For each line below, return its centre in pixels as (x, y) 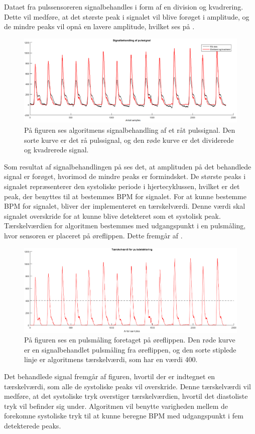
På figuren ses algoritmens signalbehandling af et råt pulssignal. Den (130, 130)
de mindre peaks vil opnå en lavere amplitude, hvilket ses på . (99, 26)
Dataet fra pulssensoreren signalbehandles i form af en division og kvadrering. (124, 7)
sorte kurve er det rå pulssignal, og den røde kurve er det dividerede (129, 140)
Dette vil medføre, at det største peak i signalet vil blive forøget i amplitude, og (127, 16)
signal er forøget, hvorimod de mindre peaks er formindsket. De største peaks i (125, 176)
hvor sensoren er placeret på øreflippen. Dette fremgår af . (93, 235)
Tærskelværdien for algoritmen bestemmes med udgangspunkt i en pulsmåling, (125, 226)
